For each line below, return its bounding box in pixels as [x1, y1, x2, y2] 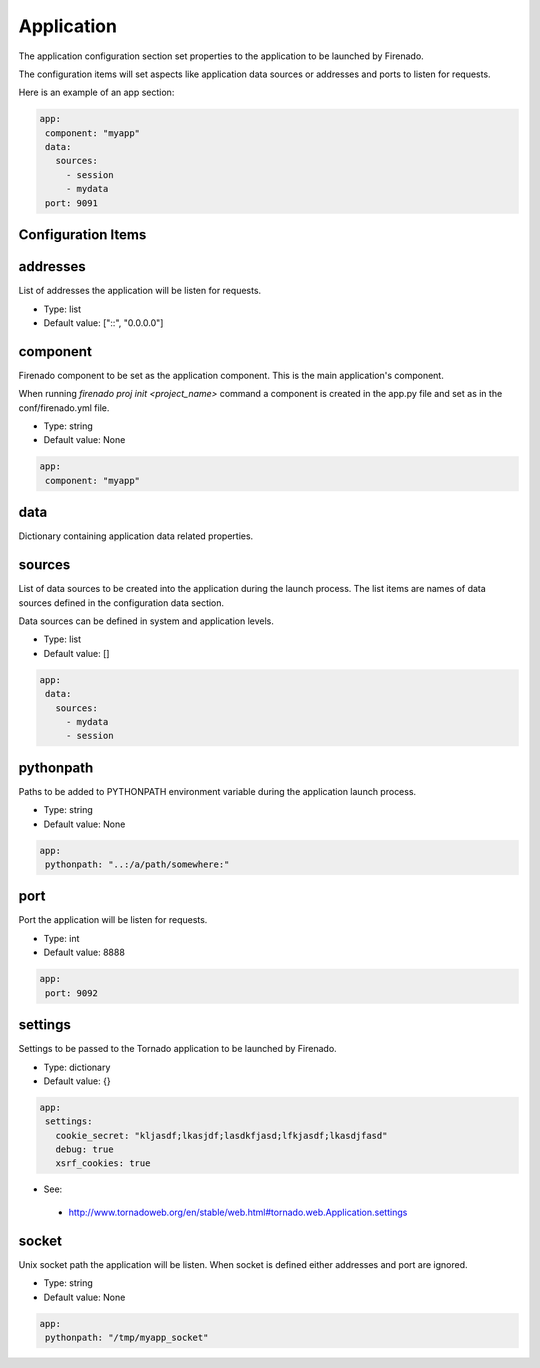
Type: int [43, 932, 80, 944]
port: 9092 [45, 987, 99, 999]
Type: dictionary [43, 1061, 111, 1073]
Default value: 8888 [43, 946, 125, 959]
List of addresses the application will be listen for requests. [18, 285, 262, 297]
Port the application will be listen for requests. [18, 914, 208, 926]
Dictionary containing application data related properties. [18, 530, 254, 542]
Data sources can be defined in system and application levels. [18, 615, 275, 627]
